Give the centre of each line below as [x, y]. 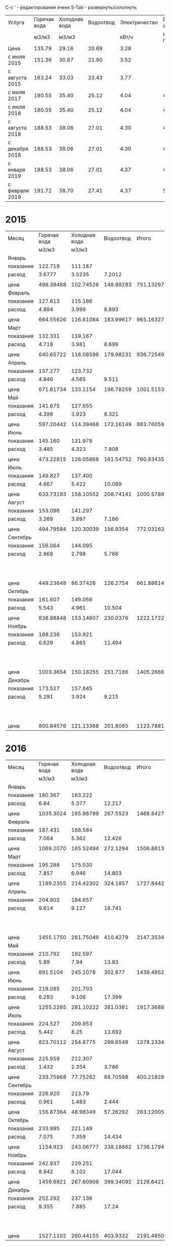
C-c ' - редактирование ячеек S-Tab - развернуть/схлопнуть [71, 7]
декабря [18, 149]
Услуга [16, 22]
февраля [18, 191]
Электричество [139, 22]
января [16, 170]
